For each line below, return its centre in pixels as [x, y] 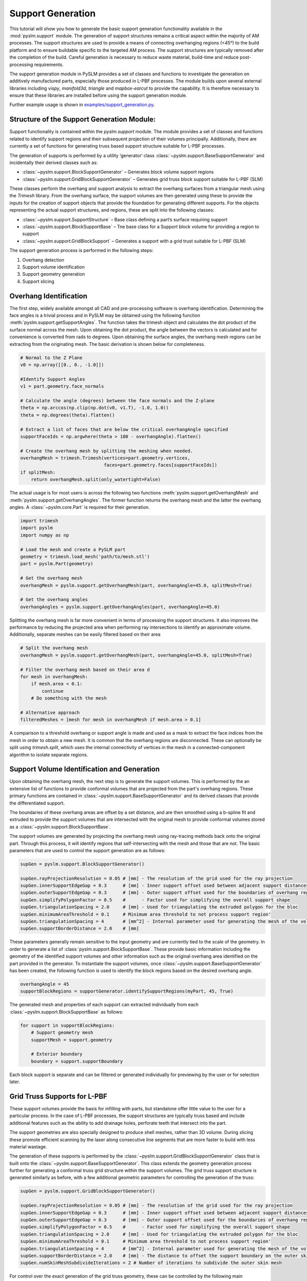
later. [15, 1082]
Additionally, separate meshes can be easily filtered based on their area [85, 634]
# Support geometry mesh [62, 1033]
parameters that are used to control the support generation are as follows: [87, 850]
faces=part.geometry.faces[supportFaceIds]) [160, 465]
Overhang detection [43, 260]
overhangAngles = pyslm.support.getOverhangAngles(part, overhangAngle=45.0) [120, 607]
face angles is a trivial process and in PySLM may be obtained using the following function [105, 316]
